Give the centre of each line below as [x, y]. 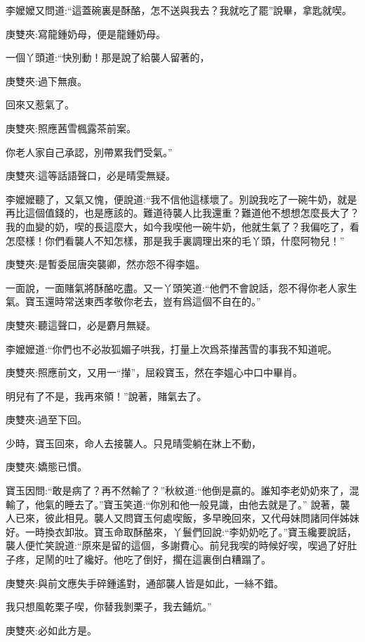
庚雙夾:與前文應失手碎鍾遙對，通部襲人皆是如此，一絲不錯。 [145, 583]
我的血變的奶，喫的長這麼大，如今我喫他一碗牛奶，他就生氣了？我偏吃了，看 [182, 226]
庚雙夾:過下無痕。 [46, 81]
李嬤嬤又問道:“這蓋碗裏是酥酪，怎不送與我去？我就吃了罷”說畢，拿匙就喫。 [179, 10]
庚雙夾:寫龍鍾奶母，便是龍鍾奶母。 [86, 33]
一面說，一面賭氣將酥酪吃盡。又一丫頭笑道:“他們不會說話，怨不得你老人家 [177, 287]
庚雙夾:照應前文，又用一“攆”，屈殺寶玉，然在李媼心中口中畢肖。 [154, 372]
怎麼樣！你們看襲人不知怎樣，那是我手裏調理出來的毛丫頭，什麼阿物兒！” [175, 240]
